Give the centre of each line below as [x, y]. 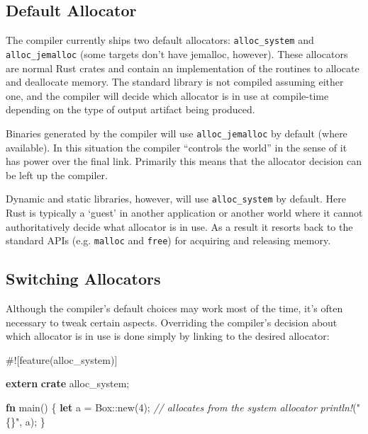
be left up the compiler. [57, 175]
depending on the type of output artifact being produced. [130, 109]
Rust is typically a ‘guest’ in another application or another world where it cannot [184, 212]
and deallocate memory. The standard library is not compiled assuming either [175, 82]
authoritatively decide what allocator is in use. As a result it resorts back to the [179, 226]
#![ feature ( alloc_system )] [62, 359]
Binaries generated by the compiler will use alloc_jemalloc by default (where [177, 133]
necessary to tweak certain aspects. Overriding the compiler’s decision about [172, 322]
